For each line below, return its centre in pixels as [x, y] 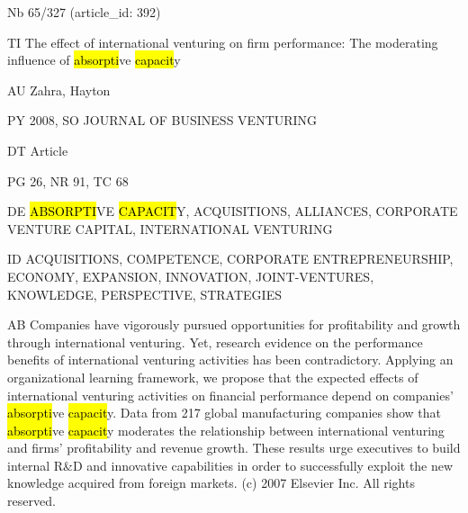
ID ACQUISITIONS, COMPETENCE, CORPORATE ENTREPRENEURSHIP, [230, 259]
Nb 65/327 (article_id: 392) [84, 12]
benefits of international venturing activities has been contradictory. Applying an [230, 360]
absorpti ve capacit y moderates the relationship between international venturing [226, 430]
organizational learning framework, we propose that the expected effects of [213, 377]
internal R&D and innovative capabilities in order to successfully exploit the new [230, 465]
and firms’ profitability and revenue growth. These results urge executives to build [234, 448]
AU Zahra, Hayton [59, 90]
